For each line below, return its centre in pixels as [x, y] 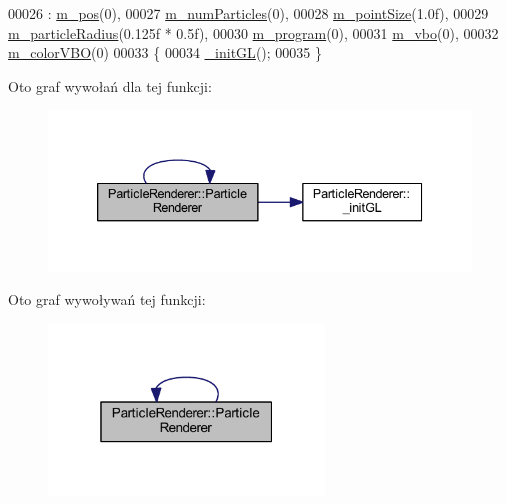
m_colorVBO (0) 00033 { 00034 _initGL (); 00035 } [165, 52]
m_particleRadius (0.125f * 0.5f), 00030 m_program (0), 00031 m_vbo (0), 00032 [253, 32]
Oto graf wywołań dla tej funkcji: [110, 85]
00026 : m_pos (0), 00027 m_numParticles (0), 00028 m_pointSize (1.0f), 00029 [248, 13]
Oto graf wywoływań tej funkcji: [107, 299]
